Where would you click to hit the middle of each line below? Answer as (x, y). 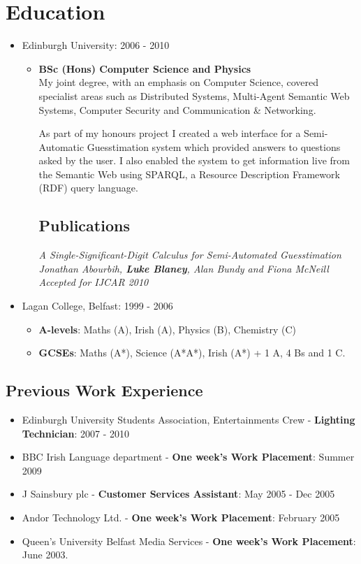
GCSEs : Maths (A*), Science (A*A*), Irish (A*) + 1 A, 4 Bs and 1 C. (192, 353)
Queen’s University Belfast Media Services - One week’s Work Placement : (189, 541)
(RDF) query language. (88, 188)
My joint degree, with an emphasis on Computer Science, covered (179, 82)
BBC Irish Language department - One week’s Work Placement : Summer (188, 457)
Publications (84, 225)
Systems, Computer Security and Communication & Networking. (177, 109)
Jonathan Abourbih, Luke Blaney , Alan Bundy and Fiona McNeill (184, 268)
